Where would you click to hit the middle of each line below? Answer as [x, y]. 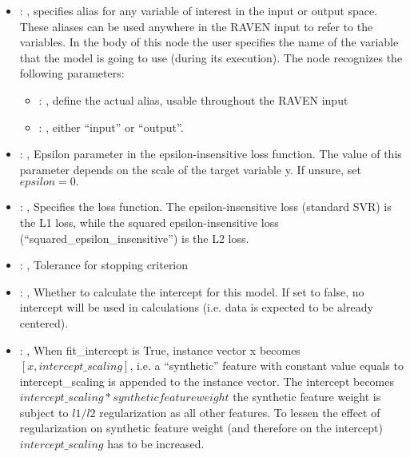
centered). [44, 322]
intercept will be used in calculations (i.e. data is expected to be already [196, 307]
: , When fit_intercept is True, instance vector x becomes [160, 350]
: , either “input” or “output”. [111, 127]
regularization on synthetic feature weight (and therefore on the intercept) [201, 428]
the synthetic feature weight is [307, 397]
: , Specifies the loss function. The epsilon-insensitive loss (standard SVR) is [205, 207]
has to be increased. [156, 444]
